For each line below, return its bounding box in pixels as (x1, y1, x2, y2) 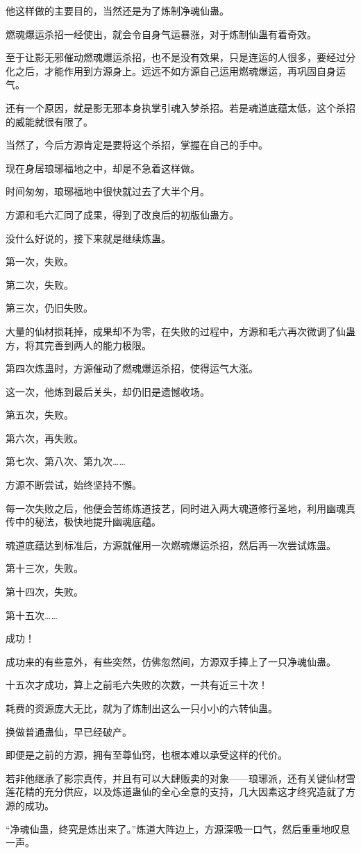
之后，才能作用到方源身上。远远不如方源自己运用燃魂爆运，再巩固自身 (15, 63, 336, 78)
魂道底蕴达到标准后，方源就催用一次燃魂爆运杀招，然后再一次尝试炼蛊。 (6, 537, 336, 552)
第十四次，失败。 (6, 584, 83, 599)
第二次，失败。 (6, 277, 74, 292)
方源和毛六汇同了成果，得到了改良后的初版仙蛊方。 (6, 207, 239, 221)
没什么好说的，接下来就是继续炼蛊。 (6, 230, 171, 245)
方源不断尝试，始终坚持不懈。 (6, 478, 142, 492)
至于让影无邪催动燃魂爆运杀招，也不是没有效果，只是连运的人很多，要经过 (6, 50, 346, 65)
